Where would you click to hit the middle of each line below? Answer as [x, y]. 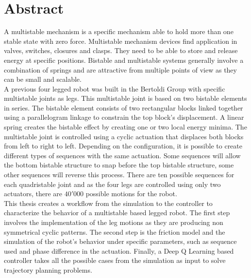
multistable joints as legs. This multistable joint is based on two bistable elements [125, 98]
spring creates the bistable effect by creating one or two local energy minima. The [125, 127]
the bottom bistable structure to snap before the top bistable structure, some [119, 165]
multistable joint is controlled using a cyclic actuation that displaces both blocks [124, 136]
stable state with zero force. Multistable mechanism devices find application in [121, 41]
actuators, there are [33, 194]
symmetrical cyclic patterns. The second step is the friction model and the [115, 232]
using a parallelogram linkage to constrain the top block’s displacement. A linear [124, 117]
